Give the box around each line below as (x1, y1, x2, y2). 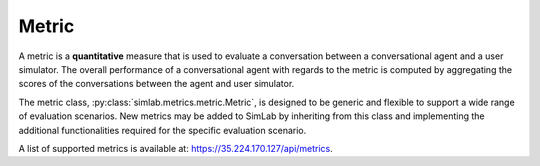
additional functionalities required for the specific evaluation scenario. (18, 124, 307, 136)
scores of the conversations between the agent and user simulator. (18, 78, 295, 90)
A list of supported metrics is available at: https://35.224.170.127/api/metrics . (18, 142, 334, 154)
